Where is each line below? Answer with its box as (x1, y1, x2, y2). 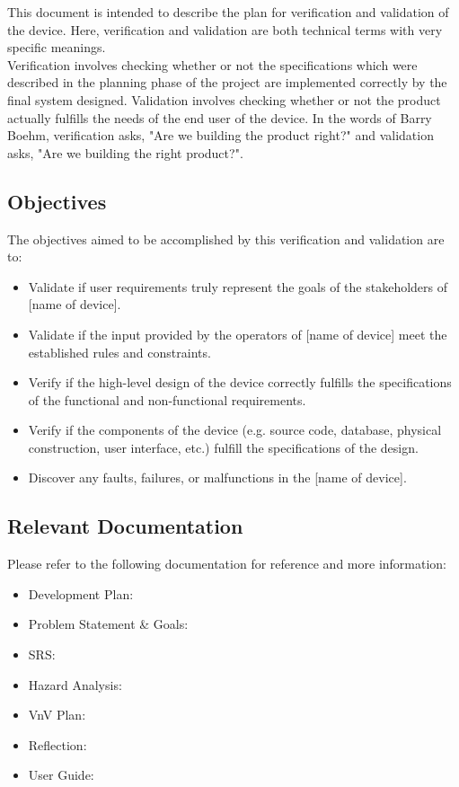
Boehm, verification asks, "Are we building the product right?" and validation (7, 126, 434, 145)
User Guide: (28, 765, 94, 784)
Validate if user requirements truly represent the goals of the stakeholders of (28, 277, 448, 296)
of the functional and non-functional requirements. (28, 390, 306, 409)
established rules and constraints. (28, 342, 211, 361)
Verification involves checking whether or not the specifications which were (7, 55, 418, 74)
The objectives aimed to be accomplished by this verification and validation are (7, 229, 445, 248)
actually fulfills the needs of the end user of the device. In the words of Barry (7, 108, 432, 127)
